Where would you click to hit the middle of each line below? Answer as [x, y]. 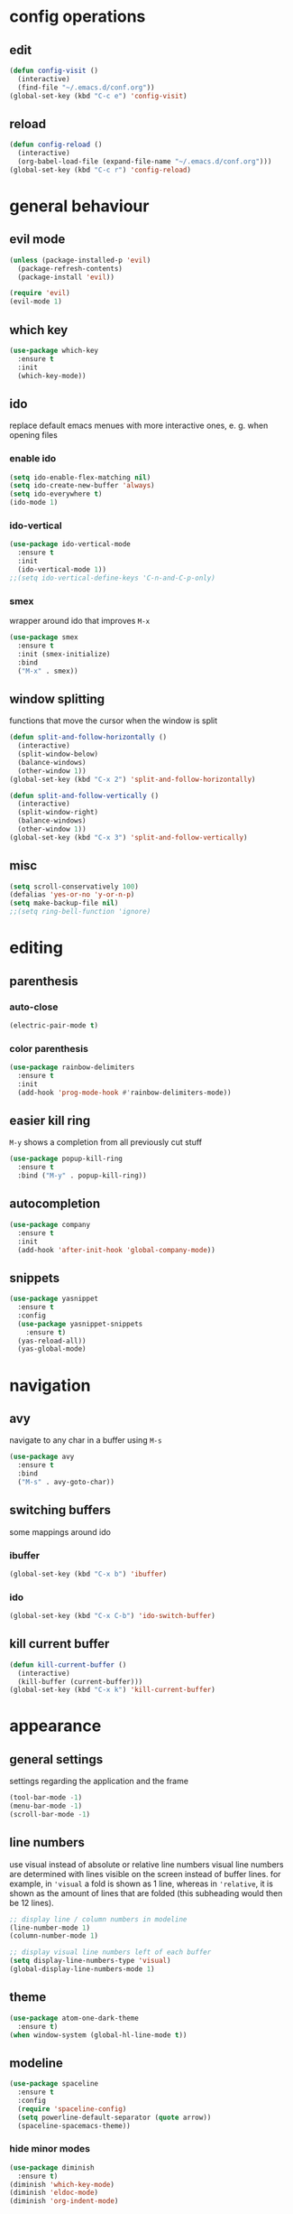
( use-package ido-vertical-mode [70, 544]
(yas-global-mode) [52, 1349]
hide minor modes [50, 2149]
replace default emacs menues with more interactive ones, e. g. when [139, 425]
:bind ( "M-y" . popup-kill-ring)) [82, 1176]
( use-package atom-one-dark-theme [74, 2018]
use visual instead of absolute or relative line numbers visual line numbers [146, 1864]
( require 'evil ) [40, 293]
